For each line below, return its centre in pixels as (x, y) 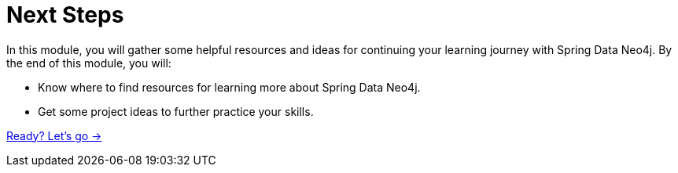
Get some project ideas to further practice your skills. (176, 111)
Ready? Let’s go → (54, 135)
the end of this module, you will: (89, 63)
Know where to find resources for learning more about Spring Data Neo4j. (229, 87)
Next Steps (65, 15)
